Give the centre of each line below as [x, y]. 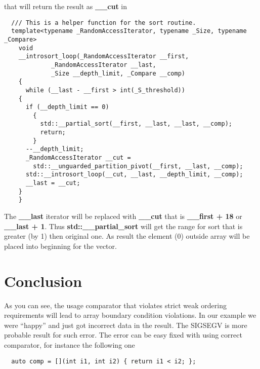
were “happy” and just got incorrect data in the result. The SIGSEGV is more [126, 325]
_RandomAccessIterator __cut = [78, 158]
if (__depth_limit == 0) [67, 107]
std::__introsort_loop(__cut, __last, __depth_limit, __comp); [134, 175]
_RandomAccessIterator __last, [104, 65]
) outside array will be [215, 236]
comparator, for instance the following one [70, 344]
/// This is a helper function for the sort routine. [104, 23]
